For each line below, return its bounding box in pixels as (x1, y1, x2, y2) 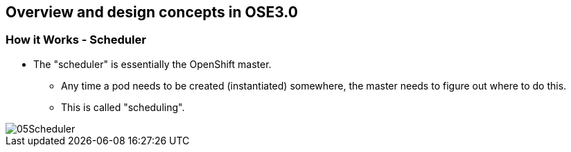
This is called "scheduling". (61, 101, 185, 113)
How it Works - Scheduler (6, 33, 146, 47)
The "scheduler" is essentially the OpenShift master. (33, 58, 272, 70)
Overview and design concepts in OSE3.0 (6, 3, 298, 21)
